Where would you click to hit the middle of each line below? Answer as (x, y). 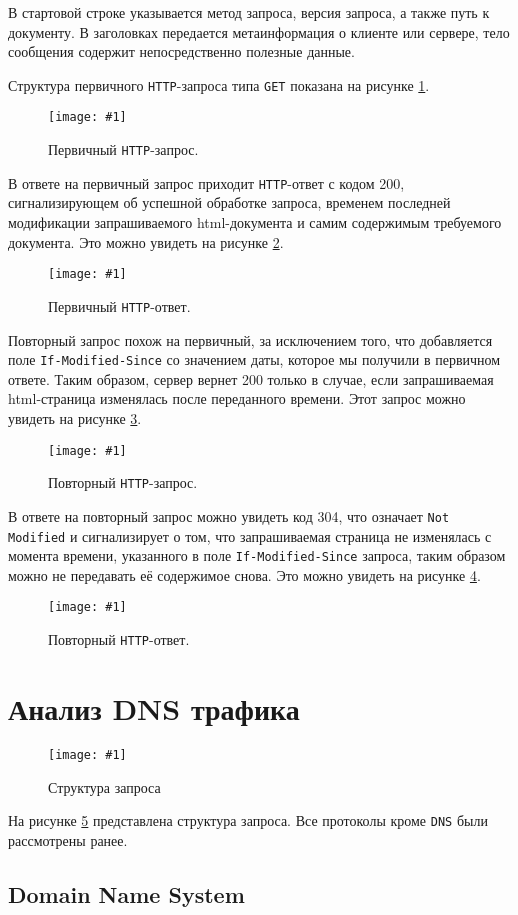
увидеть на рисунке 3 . (75, 417)
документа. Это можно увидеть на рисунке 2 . (146, 241)
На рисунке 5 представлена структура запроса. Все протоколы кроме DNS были (248, 820)
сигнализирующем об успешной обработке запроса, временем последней (229, 202)
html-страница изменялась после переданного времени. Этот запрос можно (237, 398)
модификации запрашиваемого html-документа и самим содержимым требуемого (255, 222)
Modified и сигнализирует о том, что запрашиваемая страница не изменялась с (250, 535)
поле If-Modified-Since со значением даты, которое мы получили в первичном (254, 359)
